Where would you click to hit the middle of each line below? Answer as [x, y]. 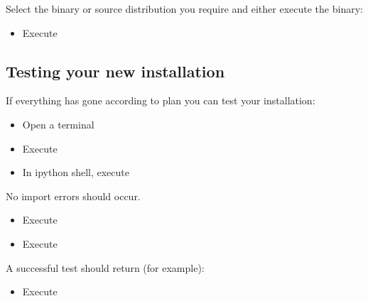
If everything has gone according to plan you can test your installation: [161, 100]
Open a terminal [58, 124]
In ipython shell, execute [76, 172]
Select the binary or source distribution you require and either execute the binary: [184, 9]
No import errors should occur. [73, 196]
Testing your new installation [115, 71]
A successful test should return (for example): [105, 267]
